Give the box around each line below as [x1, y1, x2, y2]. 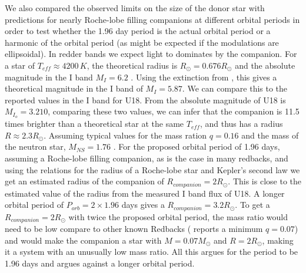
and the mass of [241, 129, 299, 141]
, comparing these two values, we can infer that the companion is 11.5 [48, 105, 300, 117]
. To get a [235, 198, 270, 211]
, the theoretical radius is [87, 59, 178, 71]
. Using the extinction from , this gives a [131, 70, 277, 83]
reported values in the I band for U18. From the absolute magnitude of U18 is [5, 93, 286, 106]
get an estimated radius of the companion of [5, 175, 164, 187]
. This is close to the [228, 175, 301, 187]
